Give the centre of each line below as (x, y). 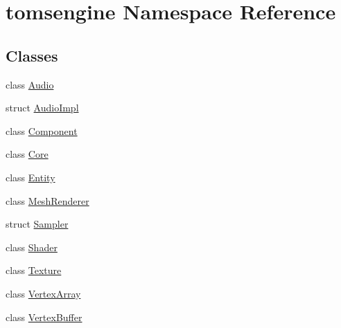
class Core (27, 154)
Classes (32, 55)
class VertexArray (43, 293)
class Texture (34, 270)
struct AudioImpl (42, 108)
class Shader (32, 247)
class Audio (30, 84)
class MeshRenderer (47, 200)
